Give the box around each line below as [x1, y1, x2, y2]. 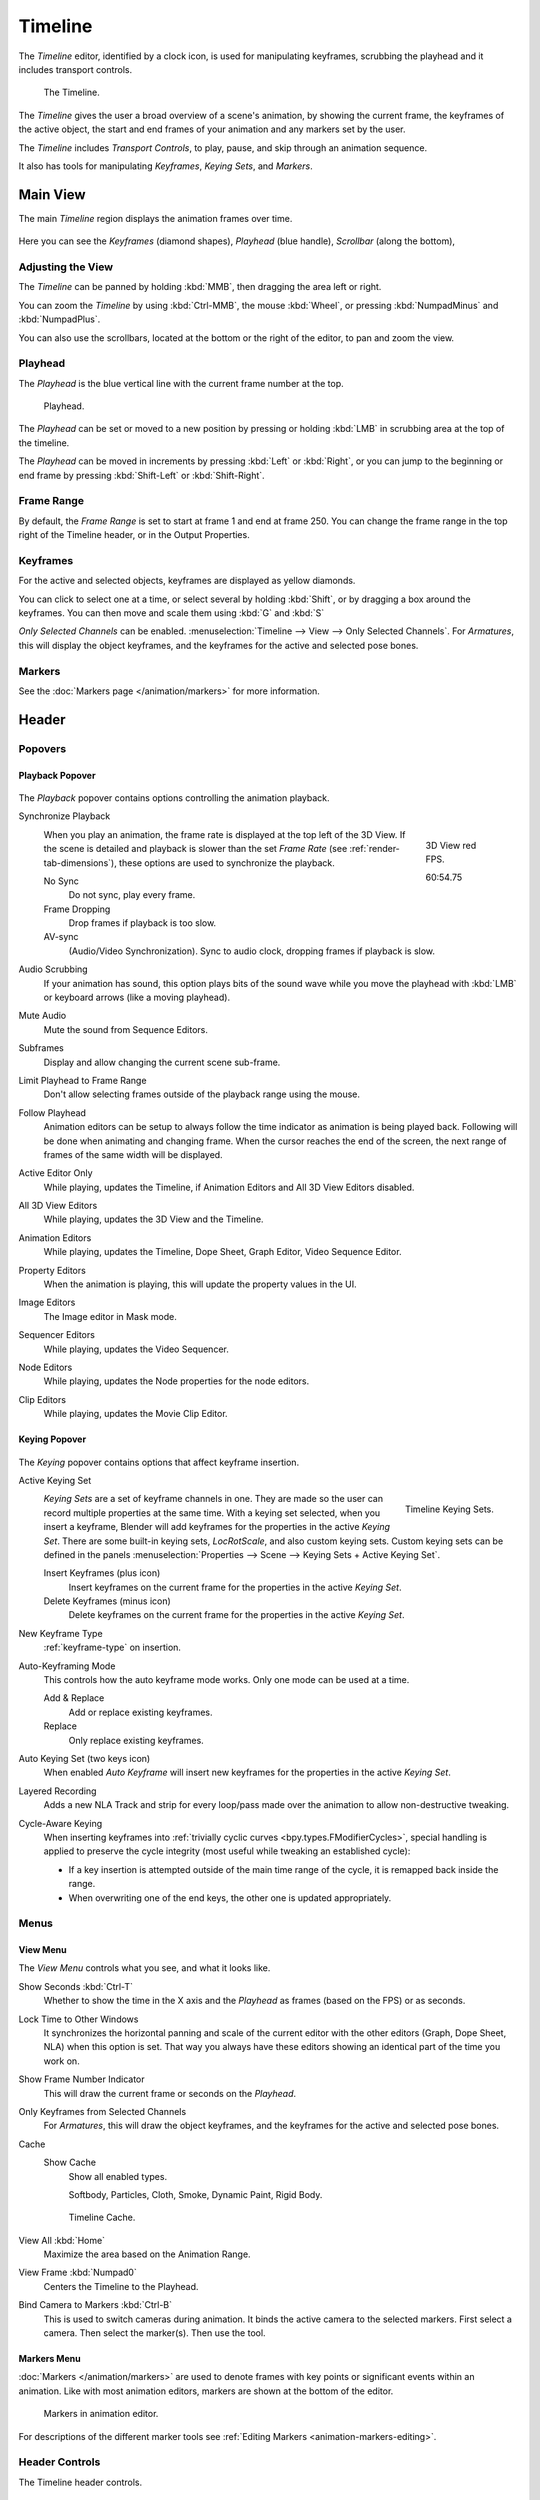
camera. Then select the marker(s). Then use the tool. [43, 2327, 266, 2339]
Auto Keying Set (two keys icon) [18, 1752, 151, 1764]
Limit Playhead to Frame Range [18, 1074, 147, 1086]
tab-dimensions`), [43, 856, 117, 869]
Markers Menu [18, 2353, 81, 2365]
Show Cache [43, 2156, 97, 2169]
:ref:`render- [349, 843, 400, 855]
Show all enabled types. [68, 2170, 168, 2182]
